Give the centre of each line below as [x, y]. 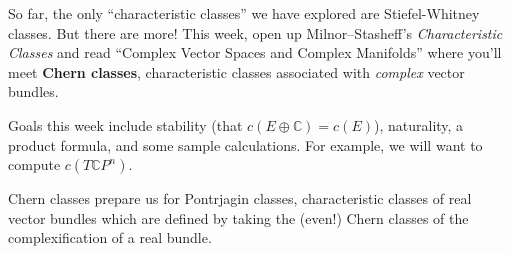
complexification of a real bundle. [110, 237]
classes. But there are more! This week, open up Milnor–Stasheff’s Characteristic [255, 32]
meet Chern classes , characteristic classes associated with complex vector [236, 71]
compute [34, 164]
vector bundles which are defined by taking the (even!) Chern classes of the [238, 217]
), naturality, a [418, 124]
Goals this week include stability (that [125, 124]
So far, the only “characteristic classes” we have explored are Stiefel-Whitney [244, 13]
